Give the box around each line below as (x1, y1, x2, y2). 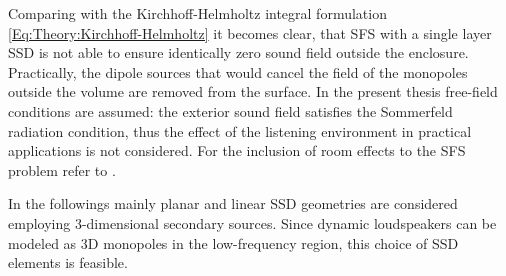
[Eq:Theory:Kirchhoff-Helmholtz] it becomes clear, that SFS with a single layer (8, 22, 492, 43)
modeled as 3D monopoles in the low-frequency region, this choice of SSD (8, 232, 459, 253)
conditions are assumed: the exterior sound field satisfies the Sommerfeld (8, 100, 453, 121)
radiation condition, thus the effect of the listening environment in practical (8, 120, 472, 141)
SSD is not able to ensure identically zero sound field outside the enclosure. (8, 42, 469, 63)
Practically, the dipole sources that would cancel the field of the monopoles (8, 61, 468, 82)
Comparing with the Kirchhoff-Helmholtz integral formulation (8, 3, 387, 23)
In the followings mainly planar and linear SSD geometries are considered (8, 193, 458, 214)
